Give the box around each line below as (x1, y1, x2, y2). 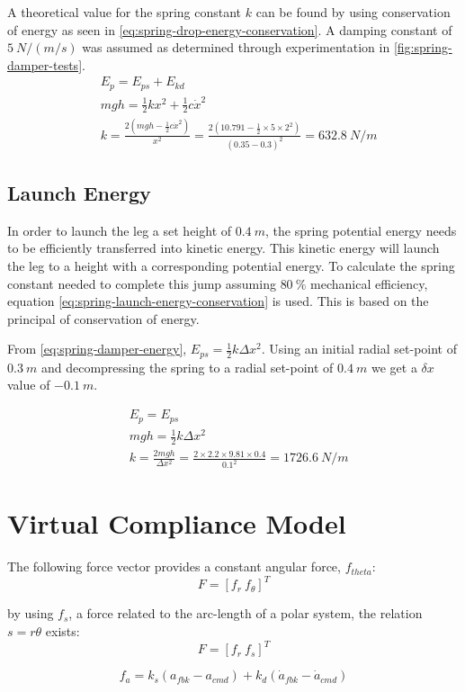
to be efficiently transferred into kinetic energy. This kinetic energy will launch (7, 238, 440, 257)
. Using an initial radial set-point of (261, 339, 457, 358)
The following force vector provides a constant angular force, (7, 557, 341, 576)
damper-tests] (7, 55, 83, 74)
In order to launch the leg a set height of (7, 220, 232, 239)
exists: (45, 621, 80, 640)
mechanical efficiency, (310, 274, 428, 292)
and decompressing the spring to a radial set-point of (40, 357, 334, 376)
